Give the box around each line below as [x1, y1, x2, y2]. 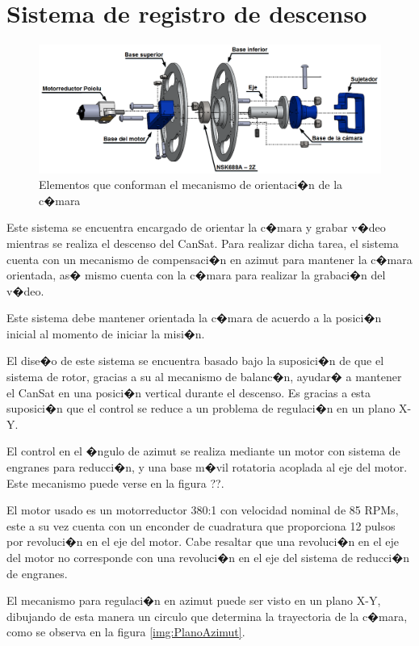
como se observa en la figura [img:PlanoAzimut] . [6, 623, 245, 640]
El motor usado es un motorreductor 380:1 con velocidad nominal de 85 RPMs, [6, 501, 399, 518]
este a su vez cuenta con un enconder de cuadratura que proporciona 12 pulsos [6, 517, 396, 534]
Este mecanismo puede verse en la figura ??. [6, 474, 224, 491]
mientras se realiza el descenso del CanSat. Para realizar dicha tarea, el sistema [6, 234, 399, 251]
